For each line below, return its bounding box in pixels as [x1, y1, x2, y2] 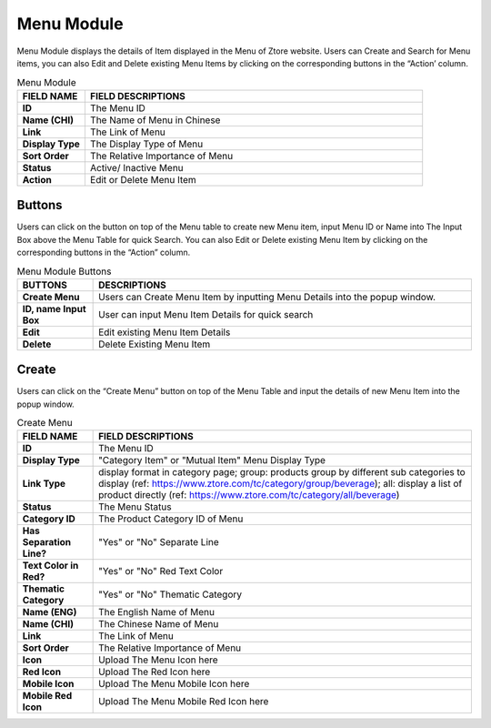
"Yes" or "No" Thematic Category [98, 588, 243, 601]
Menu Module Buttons [16, 265, 112, 278]
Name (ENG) [22, 606, 77, 619]
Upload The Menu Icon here [98, 653, 218, 666]
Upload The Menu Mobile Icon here [98, 678, 250, 691]
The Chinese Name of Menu [98, 618, 219, 631]
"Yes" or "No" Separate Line [98, 536, 220, 549]
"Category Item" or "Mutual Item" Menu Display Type [98, 454, 326, 467]
